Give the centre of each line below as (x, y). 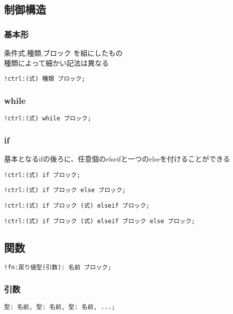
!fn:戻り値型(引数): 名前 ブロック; (58, 268)
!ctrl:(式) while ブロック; (48, 119)
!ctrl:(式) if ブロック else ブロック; (65, 190)
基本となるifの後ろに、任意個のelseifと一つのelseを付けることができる (117, 158)
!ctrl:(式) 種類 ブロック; (45, 79)
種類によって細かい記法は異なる (56, 62)
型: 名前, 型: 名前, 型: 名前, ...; (60, 307)
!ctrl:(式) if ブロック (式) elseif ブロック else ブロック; (100, 221)
